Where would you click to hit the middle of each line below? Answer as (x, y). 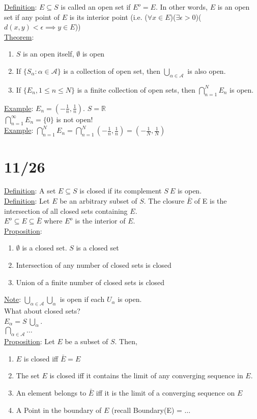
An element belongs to (51, 393)
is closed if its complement (121, 191)
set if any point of (32, 17)
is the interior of (100, 221)
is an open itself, (49, 54)
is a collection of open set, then (112, 71)
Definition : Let (27, 201)
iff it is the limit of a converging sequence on (165, 393)
